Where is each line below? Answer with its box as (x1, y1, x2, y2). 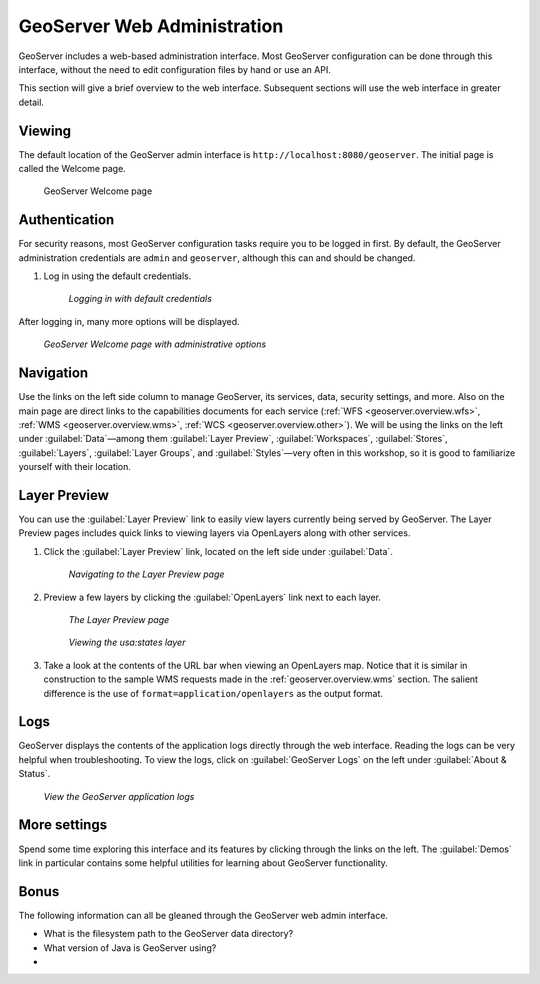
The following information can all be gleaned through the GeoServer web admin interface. (18, 909, 389, 921)
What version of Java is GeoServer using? (43, 941, 217, 954)
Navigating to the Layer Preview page (68, 568, 225, 580)
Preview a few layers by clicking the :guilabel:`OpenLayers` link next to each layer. (43, 591, 382, 603)
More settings (18, 816, 108, 834)
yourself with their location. (18, 461, 132, 473)
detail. (18, 96, 45, 108)
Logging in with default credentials (68, 293, 212, 305)
